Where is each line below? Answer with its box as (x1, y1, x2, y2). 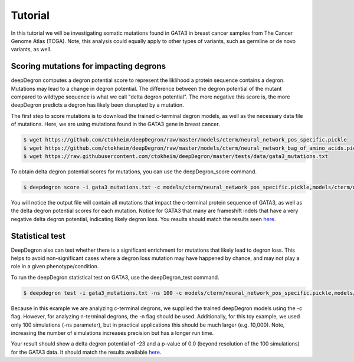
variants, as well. (11, 46, 52, 53)
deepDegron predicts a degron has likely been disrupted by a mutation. (11, 101, 184, 108)
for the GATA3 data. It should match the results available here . (11, 348, 162, 356)
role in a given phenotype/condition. (11, 263, 99, 270)
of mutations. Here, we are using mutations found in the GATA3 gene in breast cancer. (11, 121, 221, 128)
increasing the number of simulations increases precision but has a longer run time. (11, 329, 214, 336)
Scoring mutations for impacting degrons (11, 61, 166, 71)
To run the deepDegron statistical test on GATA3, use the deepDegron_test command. (11, 274, 219, 281)
